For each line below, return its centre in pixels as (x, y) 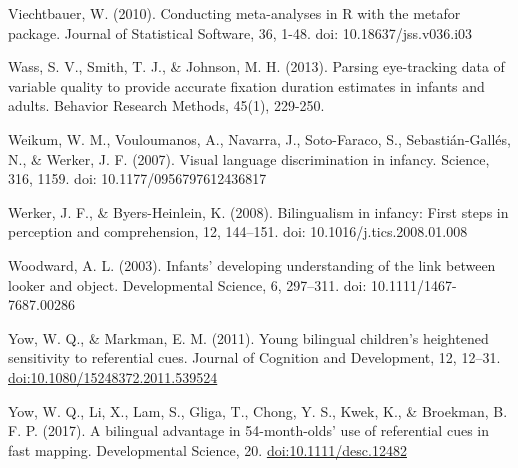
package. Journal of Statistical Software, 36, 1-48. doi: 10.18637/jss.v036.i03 (240, 32)
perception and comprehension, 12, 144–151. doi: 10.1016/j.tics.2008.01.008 (238, 231)
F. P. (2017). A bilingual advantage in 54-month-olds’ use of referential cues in (248, 430)
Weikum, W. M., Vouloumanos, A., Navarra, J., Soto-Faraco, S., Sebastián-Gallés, (259, 138)
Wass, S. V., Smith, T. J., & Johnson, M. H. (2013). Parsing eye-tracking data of (256, 66)
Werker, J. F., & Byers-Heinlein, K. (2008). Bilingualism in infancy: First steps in (258, 211)
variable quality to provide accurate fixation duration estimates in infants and (246, 85)
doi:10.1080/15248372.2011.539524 (113, 376)
